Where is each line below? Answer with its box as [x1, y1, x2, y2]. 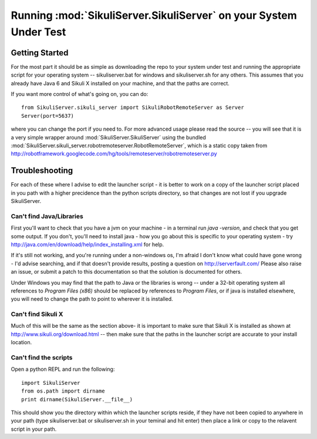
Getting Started [11, 48, 69, 58]
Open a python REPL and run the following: [11, 365, 115, 373]
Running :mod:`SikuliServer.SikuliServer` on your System [11, 9, 298, 22]
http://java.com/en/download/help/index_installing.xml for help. [11, 241, 164, 248]
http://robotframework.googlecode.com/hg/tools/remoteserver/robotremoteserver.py [11, 150, 217, 157]
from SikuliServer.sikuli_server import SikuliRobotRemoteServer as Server [21, 104, 244, 111]
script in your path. [11, 425, 57, 433]
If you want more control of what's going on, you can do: [11, 91, 149, 98]
